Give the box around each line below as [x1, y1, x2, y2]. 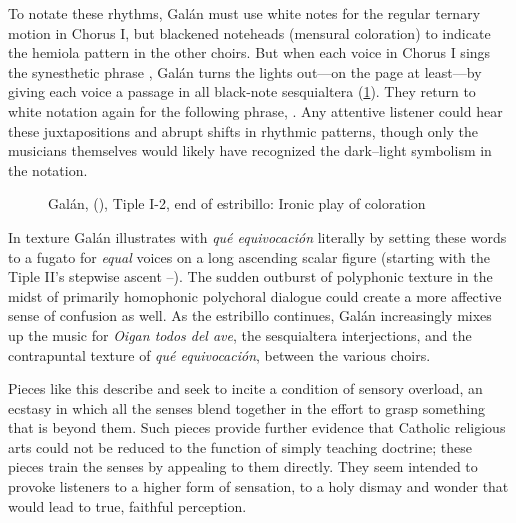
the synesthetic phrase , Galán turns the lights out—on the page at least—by [8, 61, 482, 82]
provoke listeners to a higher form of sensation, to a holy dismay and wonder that [8, 476, 509, 497]
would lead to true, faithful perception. [8, 495, 247, 516]
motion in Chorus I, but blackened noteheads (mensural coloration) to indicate [8, 22, 491, 43]
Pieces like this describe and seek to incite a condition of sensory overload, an [8, 378, 483, 399]
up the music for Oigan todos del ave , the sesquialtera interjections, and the [8, 324, 472, 345]
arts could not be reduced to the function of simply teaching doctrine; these [8, 436, 472, 457]
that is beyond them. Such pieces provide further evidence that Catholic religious [8, 417, 506, 438]
